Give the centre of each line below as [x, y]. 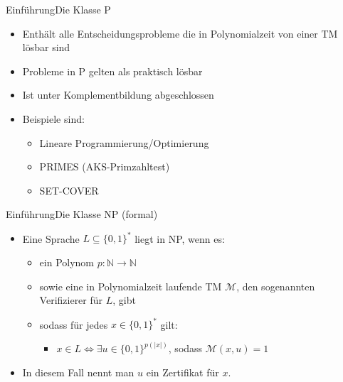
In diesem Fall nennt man [78, 372]
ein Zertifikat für [183, 372]
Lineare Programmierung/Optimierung [124, 142]
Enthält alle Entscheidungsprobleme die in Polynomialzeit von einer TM [180, 33]
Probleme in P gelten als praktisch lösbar [112, 71]
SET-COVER [69, 190]
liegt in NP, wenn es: [180, 238]
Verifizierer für [71, 300]
